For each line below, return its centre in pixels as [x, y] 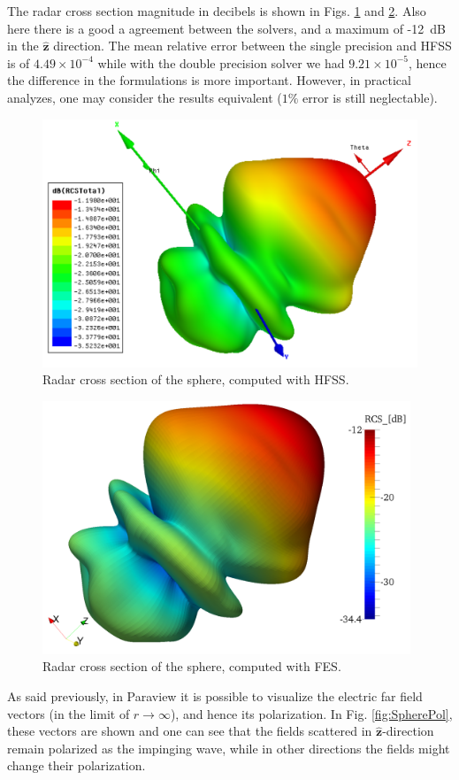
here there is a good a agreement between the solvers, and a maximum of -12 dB [226, 28]
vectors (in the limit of [69, 713]
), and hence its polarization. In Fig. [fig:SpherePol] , [311, 713]
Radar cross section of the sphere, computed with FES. [192, 666]
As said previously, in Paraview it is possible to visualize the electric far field [215, 696]
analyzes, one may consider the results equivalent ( [145, 97]
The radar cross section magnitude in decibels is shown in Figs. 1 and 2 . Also [217, 11]
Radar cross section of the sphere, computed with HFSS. [196, 379]
